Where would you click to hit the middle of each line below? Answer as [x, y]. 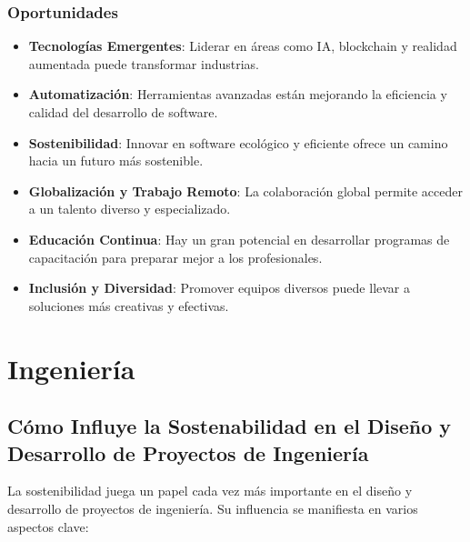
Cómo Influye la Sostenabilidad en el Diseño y [230, 426]
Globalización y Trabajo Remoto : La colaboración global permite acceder [246, 191]
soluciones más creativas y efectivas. [129, 305]
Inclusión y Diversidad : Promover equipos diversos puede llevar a [220, 288]
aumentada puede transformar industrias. [144, 63]
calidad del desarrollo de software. [123, 112]
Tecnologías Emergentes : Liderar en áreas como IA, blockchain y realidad [243, 46]
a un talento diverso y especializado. [130, 209]
